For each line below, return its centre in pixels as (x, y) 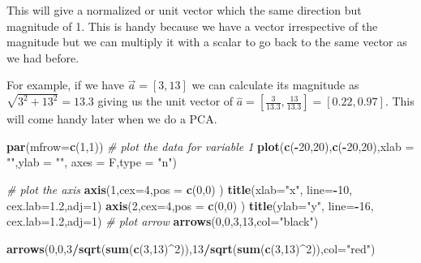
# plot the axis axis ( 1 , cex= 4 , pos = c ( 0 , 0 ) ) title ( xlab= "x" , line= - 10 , (180, 190)
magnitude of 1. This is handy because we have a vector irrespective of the (192, 26)
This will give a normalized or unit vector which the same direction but (184, 10)
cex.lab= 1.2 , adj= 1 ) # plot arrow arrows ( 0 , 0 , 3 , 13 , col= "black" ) (163, 221)
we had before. (43, 57)
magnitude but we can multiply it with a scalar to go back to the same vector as (207, 42)
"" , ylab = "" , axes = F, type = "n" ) (92, 162)
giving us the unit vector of (165, 101)
